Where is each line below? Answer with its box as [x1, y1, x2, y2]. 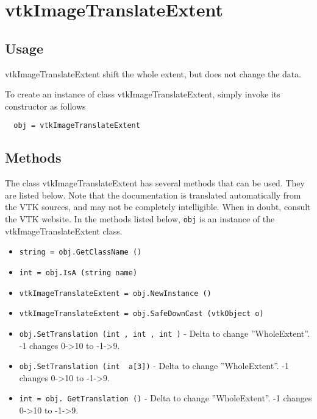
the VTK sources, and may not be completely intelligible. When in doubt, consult [5, 200, 311, 213]
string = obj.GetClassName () [19, 248, 142, 257]
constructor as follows [5, 99, 86, 112]
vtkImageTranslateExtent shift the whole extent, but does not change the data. [5, 67, 302, 80]
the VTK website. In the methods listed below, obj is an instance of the [5, 213, 275, 225]
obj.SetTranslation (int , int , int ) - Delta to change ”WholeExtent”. [19, 326, 310, 339]
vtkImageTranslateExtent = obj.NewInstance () [19, 289, 212, 298]
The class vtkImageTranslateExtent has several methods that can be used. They [5, 177, 305, 189]
